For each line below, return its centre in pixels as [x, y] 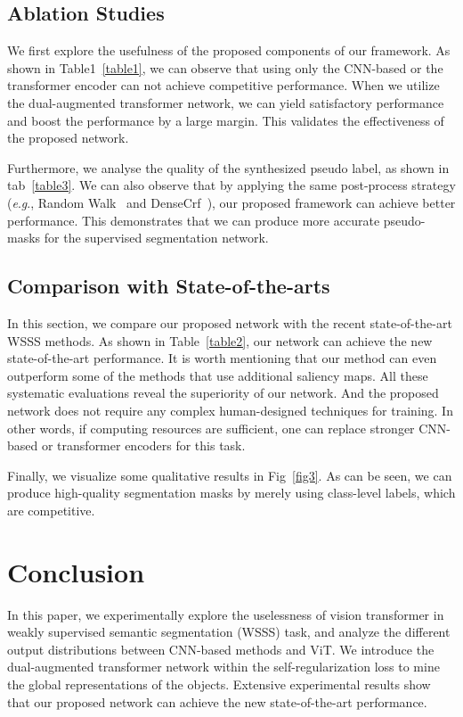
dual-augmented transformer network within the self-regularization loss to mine [223, 667]
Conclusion [76, 571]
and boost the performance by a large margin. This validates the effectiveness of [226, 120]
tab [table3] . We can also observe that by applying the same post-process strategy [231, 185]
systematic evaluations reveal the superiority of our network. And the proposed [223, 393]
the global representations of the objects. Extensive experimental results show [219, 684]
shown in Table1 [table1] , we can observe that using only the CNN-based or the [225, 67]
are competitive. [51, 510]
